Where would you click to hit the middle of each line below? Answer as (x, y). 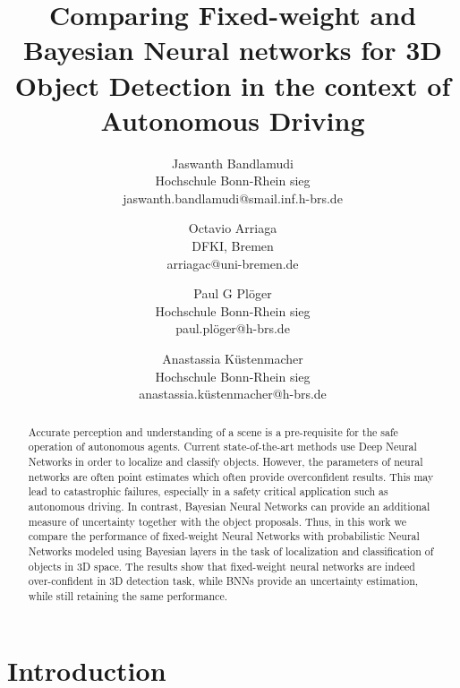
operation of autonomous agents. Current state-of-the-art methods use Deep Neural (222, 447)
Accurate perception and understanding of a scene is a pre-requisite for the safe (213, 431)
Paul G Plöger (233, 293)
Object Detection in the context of (233, 85)
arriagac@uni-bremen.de (233, 263)
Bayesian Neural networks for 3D (233, 50)
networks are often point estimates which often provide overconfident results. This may (231, 476)
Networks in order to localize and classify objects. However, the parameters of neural (226, 461)
